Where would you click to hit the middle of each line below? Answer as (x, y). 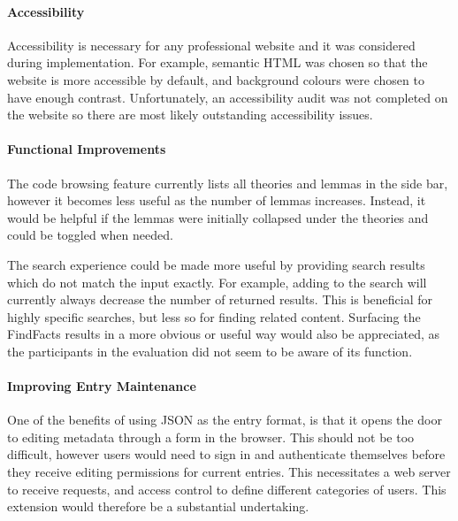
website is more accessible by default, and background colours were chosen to (216, 79)
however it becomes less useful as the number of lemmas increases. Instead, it (217, 200)
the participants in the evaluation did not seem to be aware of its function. (210, 351)
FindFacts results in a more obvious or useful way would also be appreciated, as (224, 334)
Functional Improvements (87, 149)
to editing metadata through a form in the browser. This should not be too (211, 437)
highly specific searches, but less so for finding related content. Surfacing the (214, 316)
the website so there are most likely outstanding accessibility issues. (190, 115)
